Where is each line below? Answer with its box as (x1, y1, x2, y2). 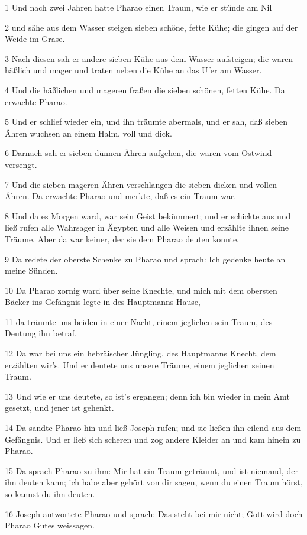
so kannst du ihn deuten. (5, 488, 95, 500)
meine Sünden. (5, 264, 58, 277)
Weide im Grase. (5, 33, 65, 45)
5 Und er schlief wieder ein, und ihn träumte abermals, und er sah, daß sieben (5, 115, 288, 128)
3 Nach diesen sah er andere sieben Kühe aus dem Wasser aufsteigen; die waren (5, 52, 293, 64)
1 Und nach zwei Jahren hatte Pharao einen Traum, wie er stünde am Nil (5, 1, 272, 13)
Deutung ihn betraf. (5, 327, 77, 339)
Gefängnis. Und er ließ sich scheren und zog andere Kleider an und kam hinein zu (5, 433, 301, 445)
